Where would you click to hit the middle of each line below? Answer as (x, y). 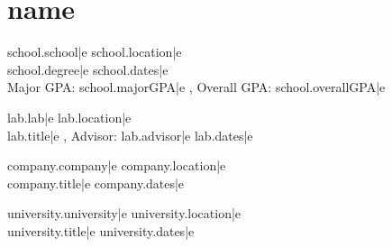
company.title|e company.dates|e (96, 183)
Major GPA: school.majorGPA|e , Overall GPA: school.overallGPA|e (196, 87)
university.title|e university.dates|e (101, 230)
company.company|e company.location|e (117, 165)
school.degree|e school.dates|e (88, 69)
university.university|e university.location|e (124, 213)
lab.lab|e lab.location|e (69, 117)
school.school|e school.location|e (95, 52)
